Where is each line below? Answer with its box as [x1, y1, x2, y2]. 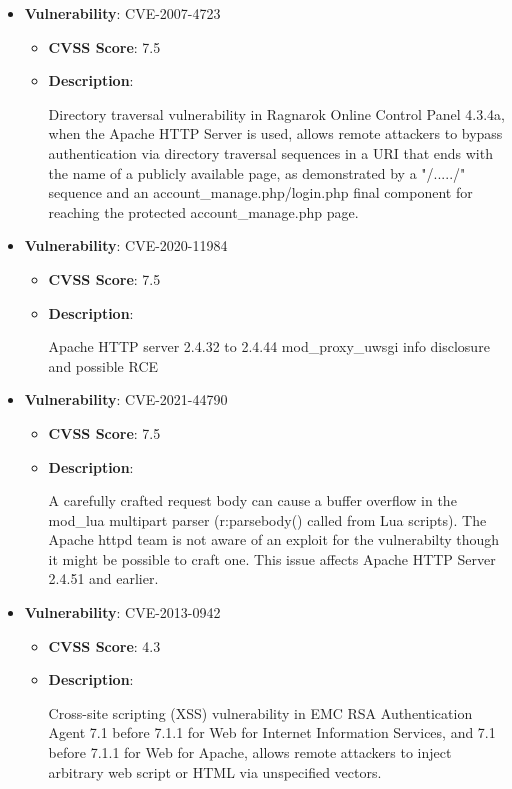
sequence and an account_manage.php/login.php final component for [48, 182, 473, 203]
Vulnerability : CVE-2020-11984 [24, 235, 228, 256]
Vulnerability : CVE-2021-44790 [24, 389, 228, 410]
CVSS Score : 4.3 [48, 635, 161, 656]
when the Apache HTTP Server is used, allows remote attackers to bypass [48, 123, 503, 144]
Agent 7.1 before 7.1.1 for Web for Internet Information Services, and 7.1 [48, 722, 496, 743]
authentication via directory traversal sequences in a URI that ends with [48, 142, 493, 163]
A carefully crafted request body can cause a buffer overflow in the [48, 490, 457, 511]
